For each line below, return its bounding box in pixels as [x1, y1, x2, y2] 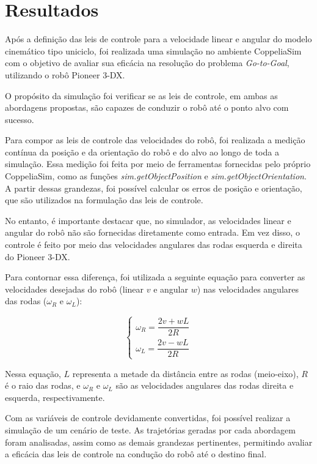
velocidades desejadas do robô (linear [5, 282, 144, 295]
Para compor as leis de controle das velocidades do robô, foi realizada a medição [5, 133, 305, 146]
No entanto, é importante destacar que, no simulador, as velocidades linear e [5, 214, 291, 226]
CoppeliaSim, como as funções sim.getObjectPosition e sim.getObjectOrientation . [5, 170, 307, 182]
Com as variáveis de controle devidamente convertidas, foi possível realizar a [5, 411, 291, 424]
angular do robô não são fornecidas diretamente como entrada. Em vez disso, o [5, 226, 300, 239]
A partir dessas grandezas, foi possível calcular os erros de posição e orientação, [5, 181, 302, 194]
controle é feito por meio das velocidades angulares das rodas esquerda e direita [5, 238, 302, 251]
